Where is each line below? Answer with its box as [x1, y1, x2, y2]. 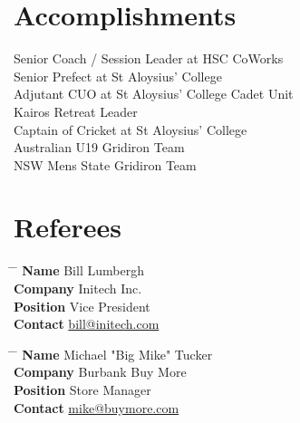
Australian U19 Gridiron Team [14, 138, 185, 157]
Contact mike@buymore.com [14, 398, 179, 417]
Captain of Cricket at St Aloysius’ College [14, 120, 247, 139]
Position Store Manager [14, 380, 151, 399]
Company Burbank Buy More [14, 362, 187, 381]
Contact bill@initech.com [14, 314, 160, 333]
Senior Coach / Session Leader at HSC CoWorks [14, 49, 284, 68]
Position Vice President [14, 296, 150, 315]
